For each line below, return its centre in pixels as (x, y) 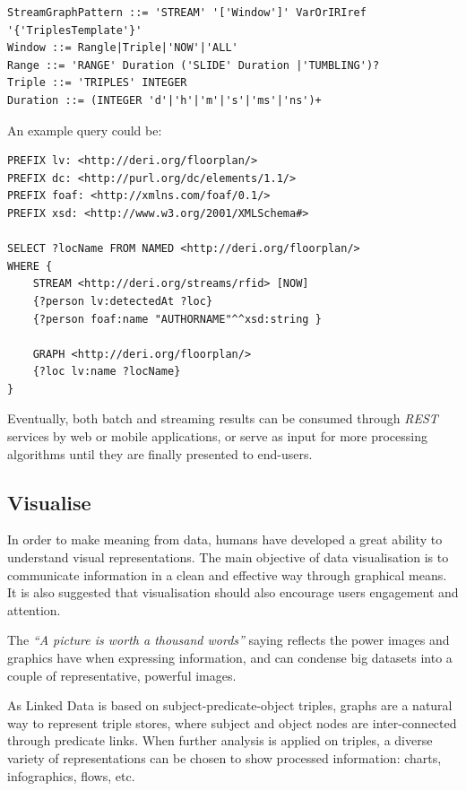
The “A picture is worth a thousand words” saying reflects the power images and (229, 640)
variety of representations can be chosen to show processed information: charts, (224, 757)
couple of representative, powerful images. (122, 675)
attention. (34, 609)
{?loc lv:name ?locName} (107, 372)
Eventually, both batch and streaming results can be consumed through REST (223, 418)
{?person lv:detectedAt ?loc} (123, 301)
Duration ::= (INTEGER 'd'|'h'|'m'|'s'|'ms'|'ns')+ (164, 100)
